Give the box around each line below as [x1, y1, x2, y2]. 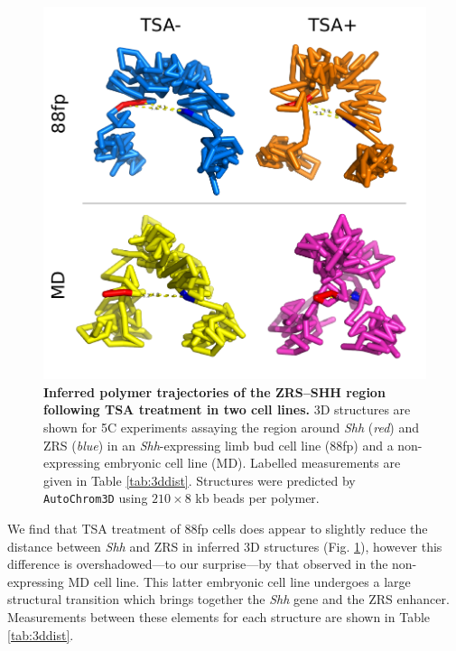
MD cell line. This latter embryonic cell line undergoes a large [68, 572, 411, 591]
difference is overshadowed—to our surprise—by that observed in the [7, 554, 388, 573]
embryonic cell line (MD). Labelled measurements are [104, 453, 401, 472]
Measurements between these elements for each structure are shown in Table [7, 608, 431, 627]
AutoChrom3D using [43, 488, 148, 507]
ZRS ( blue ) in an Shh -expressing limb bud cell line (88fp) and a [43, 435, 394, 454]
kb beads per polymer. [195, 488, 320, 507]
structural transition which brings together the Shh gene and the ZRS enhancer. [7, 590, 450, 609]
